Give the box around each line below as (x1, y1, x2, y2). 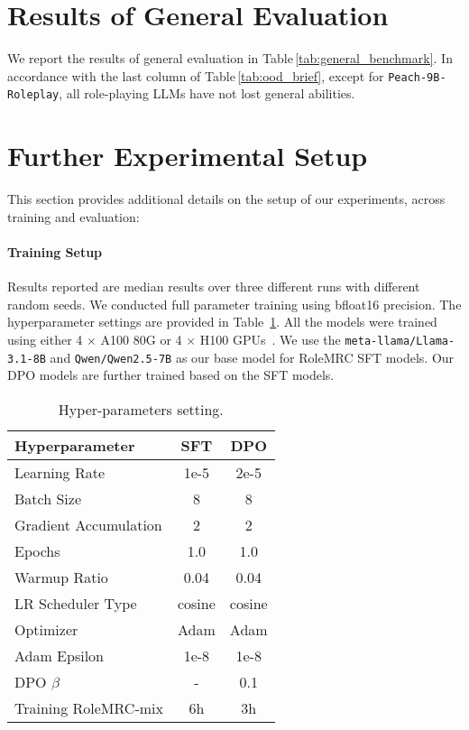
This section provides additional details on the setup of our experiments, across (7, 189, 446, 208)
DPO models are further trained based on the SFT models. (7, 365, 335, 384)
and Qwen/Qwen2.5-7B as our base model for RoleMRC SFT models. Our (50, 347, 455, 366)
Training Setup (7, 242, 103, 261)
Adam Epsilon (14, 644, 104, 666)
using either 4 (7, 329, 83, 348)
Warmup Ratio (14, 566, 108, 587)
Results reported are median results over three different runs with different (7, 277, 420, 296)
